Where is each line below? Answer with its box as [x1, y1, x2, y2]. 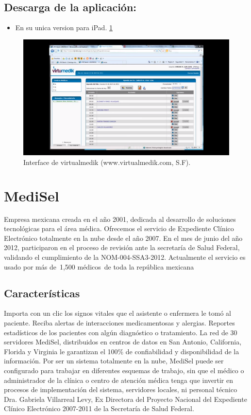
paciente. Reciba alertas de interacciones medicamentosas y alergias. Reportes [4, 317, 235, 327]
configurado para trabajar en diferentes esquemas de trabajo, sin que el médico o [4, 365, 244, 375]
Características [4, 285, 80, 300]
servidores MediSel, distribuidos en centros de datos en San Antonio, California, [4, 337, 242, 347]
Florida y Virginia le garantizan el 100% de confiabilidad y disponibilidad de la [4, 346, 239, 356]
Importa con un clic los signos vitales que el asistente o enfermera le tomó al [4, 308, 231, 318]
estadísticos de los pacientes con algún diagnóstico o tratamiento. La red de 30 [4, 327, 237, 337]
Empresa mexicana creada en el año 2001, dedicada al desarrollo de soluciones [4, 214, 236, 224]
